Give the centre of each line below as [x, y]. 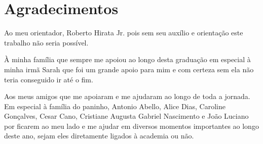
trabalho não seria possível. [46, 42]
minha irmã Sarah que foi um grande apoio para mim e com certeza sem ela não [129, 69]
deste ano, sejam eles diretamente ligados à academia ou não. [99, 136]
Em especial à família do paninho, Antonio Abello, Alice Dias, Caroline [115, 106]
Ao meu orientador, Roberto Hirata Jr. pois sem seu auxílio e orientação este [124, 33]
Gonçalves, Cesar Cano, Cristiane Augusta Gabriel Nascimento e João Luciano [126, 116]
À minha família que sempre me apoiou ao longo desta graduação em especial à [127, 59]
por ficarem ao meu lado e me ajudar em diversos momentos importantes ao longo [131, 126]
